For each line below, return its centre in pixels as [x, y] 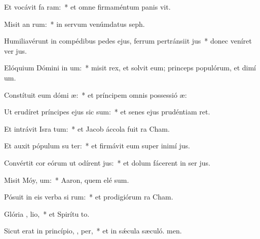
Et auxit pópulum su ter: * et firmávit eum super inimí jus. [97, 146]
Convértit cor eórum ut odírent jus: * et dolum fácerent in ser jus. [107, 162]
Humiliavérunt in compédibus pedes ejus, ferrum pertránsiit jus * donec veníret [128, 41]
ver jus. [15, 50]
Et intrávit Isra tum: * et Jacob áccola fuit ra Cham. [87, 128]
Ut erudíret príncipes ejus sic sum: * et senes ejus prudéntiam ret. [107, 112]
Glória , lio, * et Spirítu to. [47, 213]
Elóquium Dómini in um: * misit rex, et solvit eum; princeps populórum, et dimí [130, 68]
